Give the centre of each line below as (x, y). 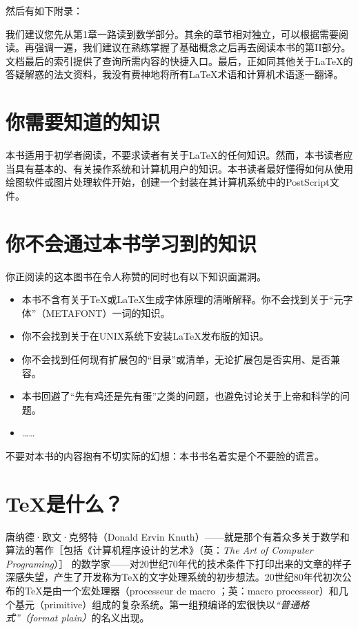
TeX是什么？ (64, 503)
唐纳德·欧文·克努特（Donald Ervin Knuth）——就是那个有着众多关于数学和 (178, 536)
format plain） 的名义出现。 (89, 618)
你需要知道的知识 (83, 122)
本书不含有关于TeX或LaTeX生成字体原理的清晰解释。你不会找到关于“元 (182, 299)
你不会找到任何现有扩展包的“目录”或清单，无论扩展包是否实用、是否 (176, 359)
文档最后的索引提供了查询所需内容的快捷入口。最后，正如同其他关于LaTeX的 (179, 60)
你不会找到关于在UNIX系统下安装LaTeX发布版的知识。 (145, 336)
